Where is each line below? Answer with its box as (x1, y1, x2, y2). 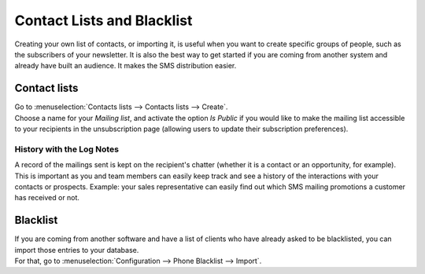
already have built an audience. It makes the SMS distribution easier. (14, 61, 237, 71)
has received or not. (14, 193, 80, 203)
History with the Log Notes (14, 144, 120, 155)
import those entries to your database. (14, 245, 139, 254)
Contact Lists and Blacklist (14, 12, 193, 29)
